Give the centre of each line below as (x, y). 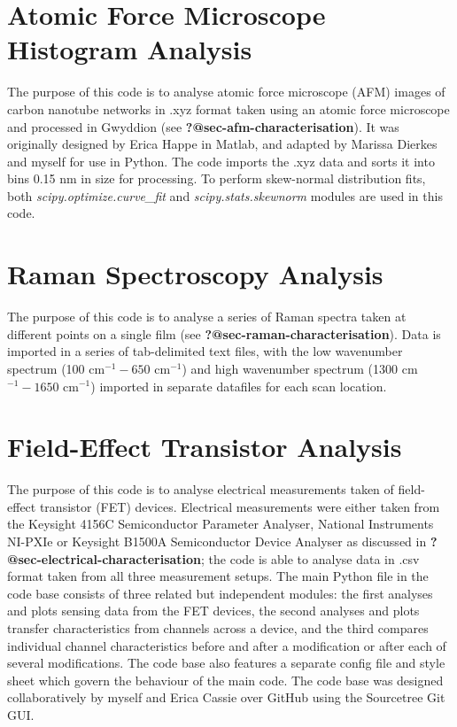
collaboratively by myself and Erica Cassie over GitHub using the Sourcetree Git (226, 697)
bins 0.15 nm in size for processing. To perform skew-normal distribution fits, (217, 178)
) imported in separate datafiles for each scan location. (239, 386)
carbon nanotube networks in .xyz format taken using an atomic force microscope (228, 108)
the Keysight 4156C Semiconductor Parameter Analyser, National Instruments (221, 524)
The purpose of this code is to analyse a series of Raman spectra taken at (207, 317)
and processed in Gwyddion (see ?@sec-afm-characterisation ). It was (203, 126)
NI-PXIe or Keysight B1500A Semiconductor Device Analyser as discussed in (217, 541)
